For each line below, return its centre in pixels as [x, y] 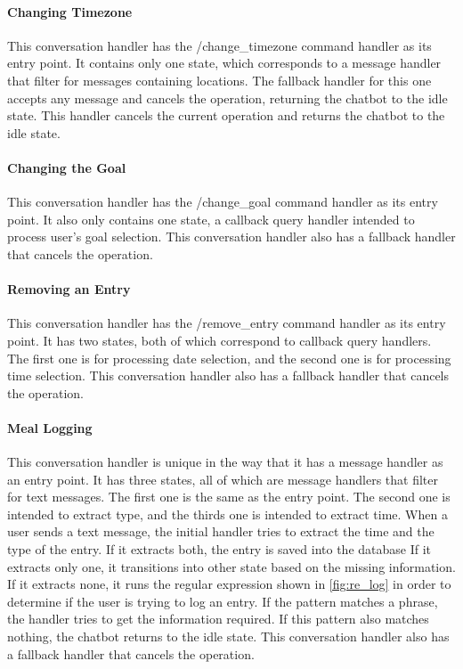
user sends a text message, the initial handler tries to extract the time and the [221, 531]
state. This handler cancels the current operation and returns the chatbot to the [226, 115]
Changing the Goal [67, 167]
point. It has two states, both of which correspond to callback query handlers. [219, 340]
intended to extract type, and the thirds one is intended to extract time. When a [227, 514]
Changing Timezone [70, 11]
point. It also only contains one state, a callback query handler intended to [211, 219]
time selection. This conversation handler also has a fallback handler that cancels [228, 375]
